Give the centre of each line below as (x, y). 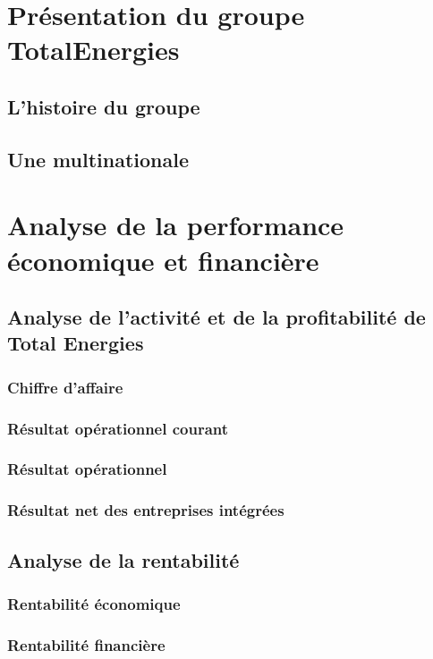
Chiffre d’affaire (65, 387)
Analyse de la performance (176, 225)
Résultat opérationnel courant (118, 428)
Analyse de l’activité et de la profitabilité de (216, 317)
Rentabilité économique (94, 603)
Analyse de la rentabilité (123, 559)
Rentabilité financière (86, 644)
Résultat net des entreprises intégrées (146, 510)
